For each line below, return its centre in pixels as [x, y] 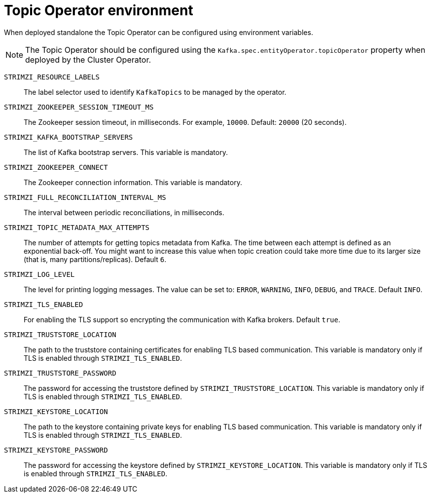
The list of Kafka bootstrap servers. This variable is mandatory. [126, 152]
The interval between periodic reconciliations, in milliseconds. [124, 212]
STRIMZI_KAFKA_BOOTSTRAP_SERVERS [69, 137]
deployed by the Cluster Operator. [88, 59]
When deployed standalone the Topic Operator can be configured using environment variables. [159, 32]
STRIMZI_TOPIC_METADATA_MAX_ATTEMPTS [77, 227]
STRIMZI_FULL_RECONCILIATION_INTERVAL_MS [85, 197]
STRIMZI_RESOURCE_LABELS [52, 77]
